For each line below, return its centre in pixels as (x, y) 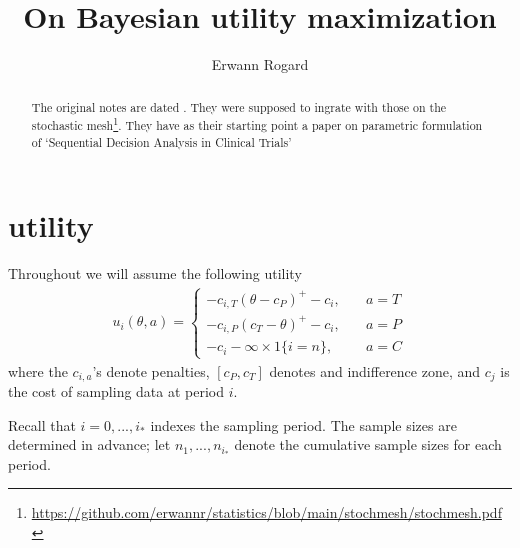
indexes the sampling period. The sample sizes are (303, 424)
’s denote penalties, (151, 370)
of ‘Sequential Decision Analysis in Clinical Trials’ (161, 141)
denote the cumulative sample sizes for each (368, 444)
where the (38, 370)
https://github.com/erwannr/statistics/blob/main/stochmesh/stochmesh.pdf (266, 512)
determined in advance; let (89, 444)
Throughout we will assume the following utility (155, 273)
